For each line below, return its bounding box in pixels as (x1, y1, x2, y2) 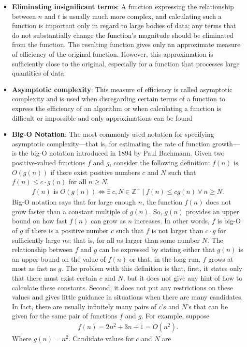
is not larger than (151, 225, 203, 235)
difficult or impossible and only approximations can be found (12, 112, 192, 123)
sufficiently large (12, 235, 60, 245)
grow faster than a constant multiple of (12, 206, 128, 216)
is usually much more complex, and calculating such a (62, 11, 222, 21)
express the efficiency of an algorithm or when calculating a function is (12, 103, 221, 113)
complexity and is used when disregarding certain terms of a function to (12, 94, 225, 104)
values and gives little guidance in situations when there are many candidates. (12, 292, 243, 302)
